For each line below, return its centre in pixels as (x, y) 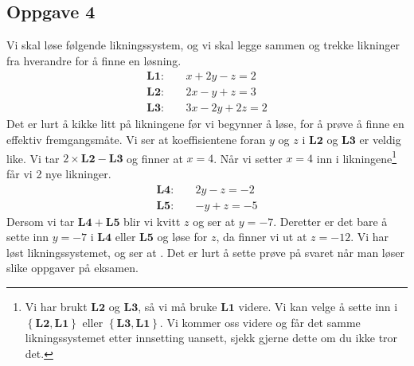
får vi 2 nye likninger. (59, 173)
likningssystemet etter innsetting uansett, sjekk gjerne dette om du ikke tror (211, 338)
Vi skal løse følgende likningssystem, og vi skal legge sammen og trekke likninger (203, 45)
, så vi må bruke (178, 306)
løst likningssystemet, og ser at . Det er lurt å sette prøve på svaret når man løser (205, 252)
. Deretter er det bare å (330, 221)
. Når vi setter (248, 158)
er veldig (380, 140)
